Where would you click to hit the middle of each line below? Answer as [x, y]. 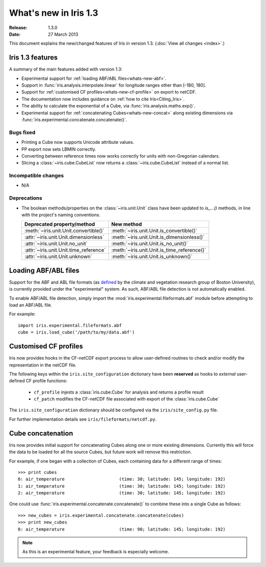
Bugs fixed [22, 132]
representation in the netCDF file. [43, 365]
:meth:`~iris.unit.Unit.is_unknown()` [152, 257]
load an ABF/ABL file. [31, 305]
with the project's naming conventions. [61, 215]
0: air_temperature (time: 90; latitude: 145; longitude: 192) [122, 529]
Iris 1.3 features [33, 57]
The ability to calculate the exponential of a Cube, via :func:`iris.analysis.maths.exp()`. [108, 106]
